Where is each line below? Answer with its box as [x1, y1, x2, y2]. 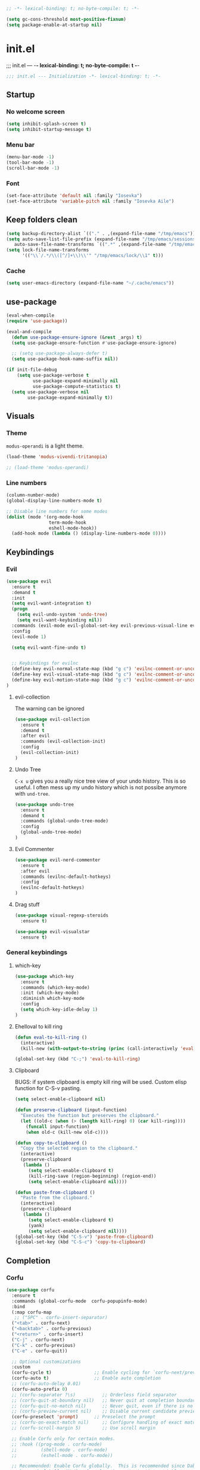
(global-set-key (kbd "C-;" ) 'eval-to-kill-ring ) [14, 1056, 141, 1062]
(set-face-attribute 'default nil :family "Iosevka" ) [6, 193, 143, 199]
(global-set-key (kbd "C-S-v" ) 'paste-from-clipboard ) [14, 1234, 154, 1240]
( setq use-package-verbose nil [11, 389, 89, 395]
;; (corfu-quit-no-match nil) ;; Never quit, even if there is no [11, 1403, 193, 1409]
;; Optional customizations [11, 1359, 82, 1365]
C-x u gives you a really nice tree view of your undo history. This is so [14, 777, 186, 784]
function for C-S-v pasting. [14, 1085, 82, 1092]
